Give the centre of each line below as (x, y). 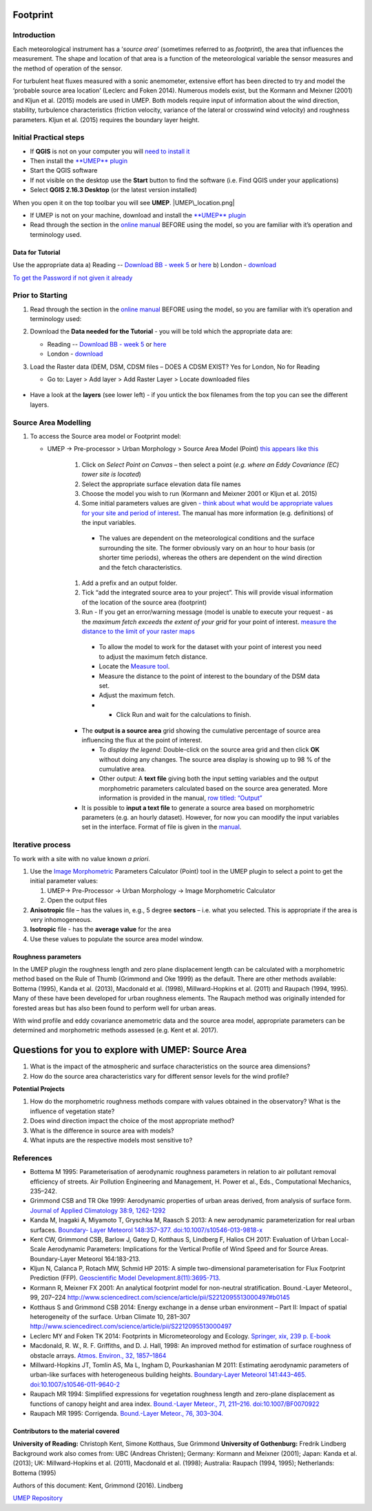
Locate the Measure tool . (134, 666)
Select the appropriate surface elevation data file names (161, 484)
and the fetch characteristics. (141, 567)
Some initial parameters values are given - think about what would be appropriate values (207, 503)
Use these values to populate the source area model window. (116, 939)
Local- (340, 1239)
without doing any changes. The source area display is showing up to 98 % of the (215, 759)
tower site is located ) (111, 474)
